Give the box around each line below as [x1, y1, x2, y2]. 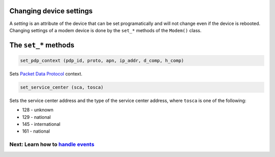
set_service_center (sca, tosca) [20, 84, 104, 90]
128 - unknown [22, 107, 53, 113]
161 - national [22, 128, 50, 135]
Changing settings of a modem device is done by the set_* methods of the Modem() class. [9, 27, 202, 33]
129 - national [22, 114, 51, 120]
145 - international [22, 121, 61, 127]
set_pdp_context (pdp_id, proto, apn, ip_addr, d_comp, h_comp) [20, 58, 184, 63]
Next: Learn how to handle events [9, 141, 95, 148]
